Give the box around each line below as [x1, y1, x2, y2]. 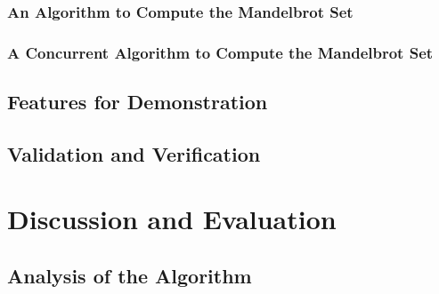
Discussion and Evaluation [7, 201, 337, 237]
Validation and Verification [7, 139, 261, 167]
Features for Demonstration [7, 88, 268, 115]
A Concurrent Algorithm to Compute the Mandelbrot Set [7, 41, 434, 63]
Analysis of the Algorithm [7, 262, 252, 290]
